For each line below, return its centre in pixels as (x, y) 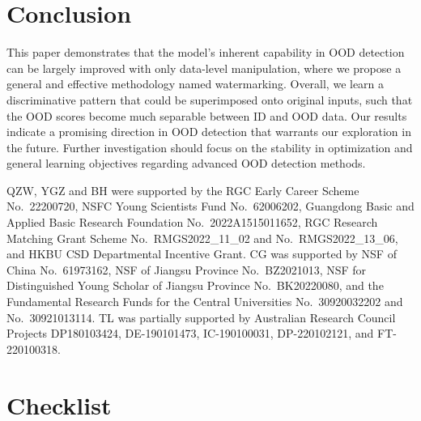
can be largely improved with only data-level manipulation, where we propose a (204, 68)
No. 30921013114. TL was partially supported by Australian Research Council (201, 317)
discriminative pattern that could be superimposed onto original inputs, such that (210, 99)
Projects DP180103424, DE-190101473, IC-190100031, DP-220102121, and (190, 333)
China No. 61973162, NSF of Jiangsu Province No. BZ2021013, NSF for (187, 269)
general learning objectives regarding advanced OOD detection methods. (186, 163)
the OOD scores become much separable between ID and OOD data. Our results (207, 115)
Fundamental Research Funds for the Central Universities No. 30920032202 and (205, 302)
